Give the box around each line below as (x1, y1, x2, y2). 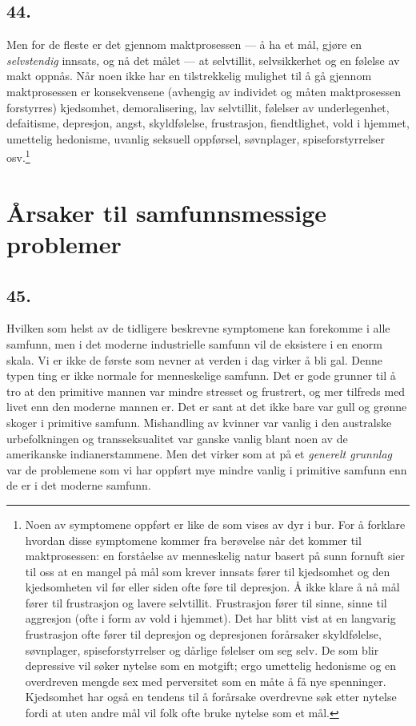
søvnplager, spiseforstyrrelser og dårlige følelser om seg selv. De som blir (25, 641, 379, 658)
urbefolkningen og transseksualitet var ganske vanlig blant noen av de (6, 430, 348, 446)
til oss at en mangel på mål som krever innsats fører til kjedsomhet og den (25, 563, 390, 579)
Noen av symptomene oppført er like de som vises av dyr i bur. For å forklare (25, 515, 406, 532)
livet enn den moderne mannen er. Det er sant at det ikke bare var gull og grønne (6, 398, 407, 415)
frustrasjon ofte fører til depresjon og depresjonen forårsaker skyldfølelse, (25, 626, 382, 643)
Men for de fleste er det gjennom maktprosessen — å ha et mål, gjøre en (6, 36, 362, 53)
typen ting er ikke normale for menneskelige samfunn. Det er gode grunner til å (6, 367, 396, 384)
